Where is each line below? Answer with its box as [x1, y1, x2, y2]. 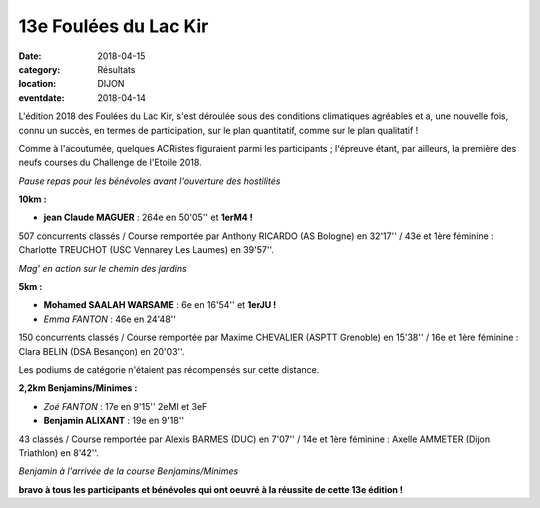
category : [18, 63, 61, 75]
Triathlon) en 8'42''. [18, 446, 100, 459]
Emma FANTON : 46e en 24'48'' [43, 313, 177, 325]
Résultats [97, 63, 136, 75]
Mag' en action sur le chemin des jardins [18, 262, 187, 274]
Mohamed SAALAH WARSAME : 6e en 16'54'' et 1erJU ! [43, 299, 277, 311]
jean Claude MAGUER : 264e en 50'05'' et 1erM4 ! [43, 211, 254, 224]
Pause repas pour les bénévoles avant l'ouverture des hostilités [18, 175, 281, 187]
